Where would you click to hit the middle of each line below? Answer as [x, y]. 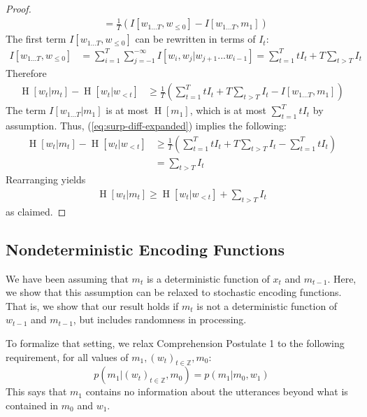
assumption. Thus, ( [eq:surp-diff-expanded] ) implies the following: [146, 125]
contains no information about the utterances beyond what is [217, 391]
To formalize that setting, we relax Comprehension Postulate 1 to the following [175, 342]
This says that [36, 391]
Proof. [19, 8]
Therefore [26, 73]
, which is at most [228, 110]
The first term [36, 39]
